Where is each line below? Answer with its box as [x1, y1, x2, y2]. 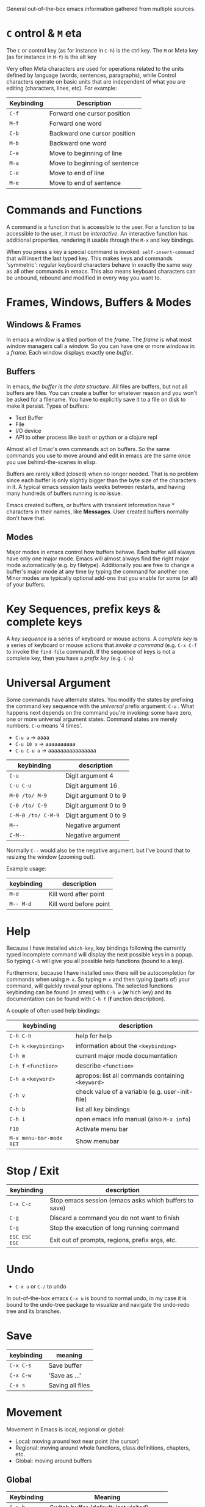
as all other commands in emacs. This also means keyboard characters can [6, 267, 196, 275]
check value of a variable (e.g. [75, 1088, 163, 1096]
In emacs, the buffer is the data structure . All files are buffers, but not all [6, 383, 188, 390]
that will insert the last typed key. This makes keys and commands [6, 255, 173, 262]
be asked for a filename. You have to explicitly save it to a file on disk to [6, 396, 186, 403]
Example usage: [6, 865, 47, 872]
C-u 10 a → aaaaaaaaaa [15, 740, 76, 748]
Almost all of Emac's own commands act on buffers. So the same [6, 445, 170, 452]
